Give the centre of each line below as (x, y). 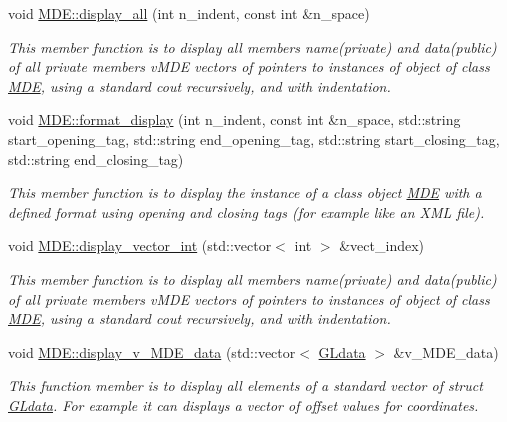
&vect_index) (382, 245)
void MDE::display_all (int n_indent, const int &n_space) (189, 13)
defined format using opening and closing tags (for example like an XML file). (246, 211)
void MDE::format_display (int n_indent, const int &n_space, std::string (234, 119)
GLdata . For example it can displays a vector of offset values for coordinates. (243, 404)
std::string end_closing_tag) (96, 158)
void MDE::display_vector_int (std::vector (140, 245)
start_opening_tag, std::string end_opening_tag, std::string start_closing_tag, (254, 138)
